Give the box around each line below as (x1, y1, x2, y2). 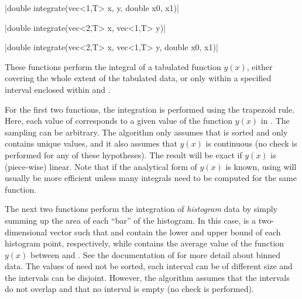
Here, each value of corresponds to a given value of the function (5, 114, 233, 127)
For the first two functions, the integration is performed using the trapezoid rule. (5, 103, 295, 115)
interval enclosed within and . (5, 83, 111, 95)
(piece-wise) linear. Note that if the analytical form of (5, 160, 197, 172)
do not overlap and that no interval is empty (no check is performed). (5, 283, 254, 295)
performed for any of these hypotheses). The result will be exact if (5, 148, 242, 161)
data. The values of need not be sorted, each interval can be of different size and (5, 260, 293, 272)
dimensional (5, 225, 47, 238)
